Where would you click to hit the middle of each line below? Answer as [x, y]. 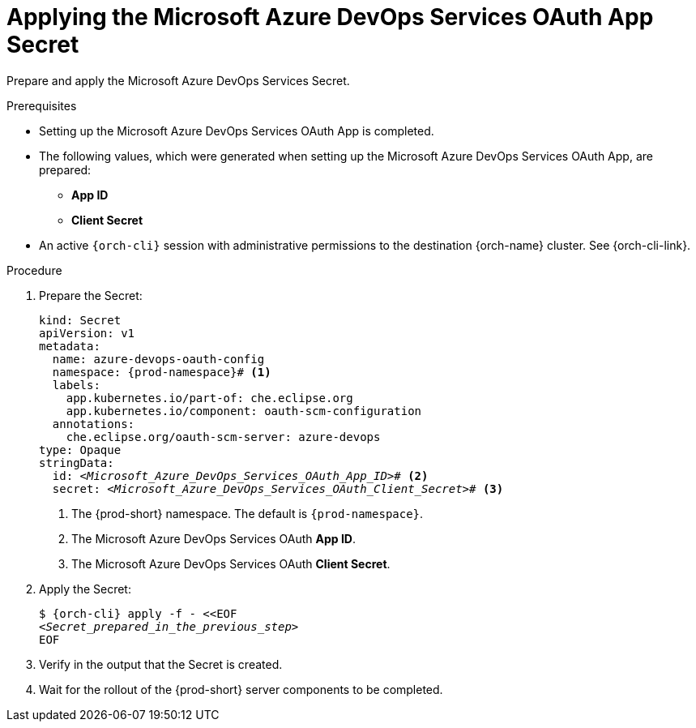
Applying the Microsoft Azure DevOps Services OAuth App [330, 17]
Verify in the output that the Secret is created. [161, 664]
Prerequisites [42, 105]
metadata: [70, 346]
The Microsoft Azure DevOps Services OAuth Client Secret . [231, 563]
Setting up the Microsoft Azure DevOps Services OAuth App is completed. [237, 131]
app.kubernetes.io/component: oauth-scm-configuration [244, 411]
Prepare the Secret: [91, 295]
